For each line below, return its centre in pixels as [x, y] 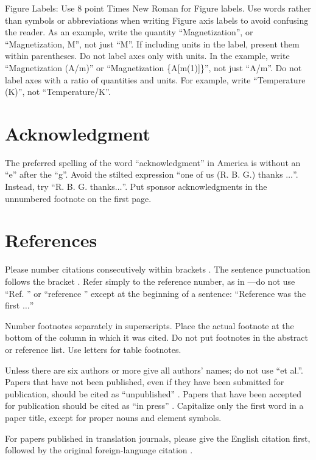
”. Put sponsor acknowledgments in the [195, 186]
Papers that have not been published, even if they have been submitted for [145, 382]
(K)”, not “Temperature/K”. [58, 92]
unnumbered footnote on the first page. [78, 198]
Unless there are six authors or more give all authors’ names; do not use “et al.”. [154, 370]
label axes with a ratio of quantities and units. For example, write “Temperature [155, 79]
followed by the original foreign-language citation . [99, 450]
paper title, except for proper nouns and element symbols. [113, 417]
